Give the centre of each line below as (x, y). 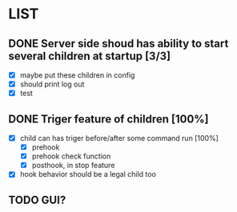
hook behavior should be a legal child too (88, 174)
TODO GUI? (37, 200)
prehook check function (71, 156)
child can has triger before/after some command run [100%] (119, 138)
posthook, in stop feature (73, 166)
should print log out (52, 84)
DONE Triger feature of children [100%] (109, 119)
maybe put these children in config (77, 75)
